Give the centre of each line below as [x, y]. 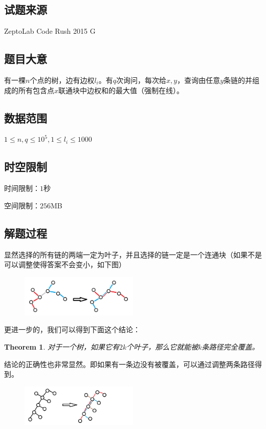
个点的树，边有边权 [62, 80]
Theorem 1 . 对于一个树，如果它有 [62, 346]
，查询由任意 [199, 80]
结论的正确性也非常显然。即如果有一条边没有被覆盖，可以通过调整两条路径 [129, 364]
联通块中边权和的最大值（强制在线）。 [121, 90]
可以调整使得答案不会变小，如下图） [65, 264]
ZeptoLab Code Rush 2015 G [50, 31]
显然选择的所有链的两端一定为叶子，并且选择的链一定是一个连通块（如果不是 [133, 254]
